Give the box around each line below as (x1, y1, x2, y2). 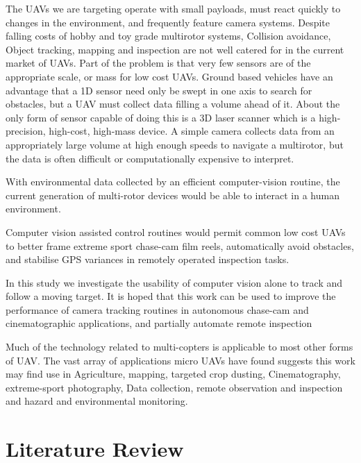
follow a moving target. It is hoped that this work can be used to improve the (6, 289, 336, 303)
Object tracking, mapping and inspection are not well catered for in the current (6, 42, 344, 56)
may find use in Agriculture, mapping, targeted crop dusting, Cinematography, (6, 367, 341, 381)
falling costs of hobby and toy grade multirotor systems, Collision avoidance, (6, 28, 331, 43)
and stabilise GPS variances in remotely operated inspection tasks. (6, 252, 289, 267)
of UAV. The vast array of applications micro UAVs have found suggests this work (6, 353, 355, 367)
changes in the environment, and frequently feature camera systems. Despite (6, 15, 330, 29)
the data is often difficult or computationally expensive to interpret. (6, 151, 294, 165)
